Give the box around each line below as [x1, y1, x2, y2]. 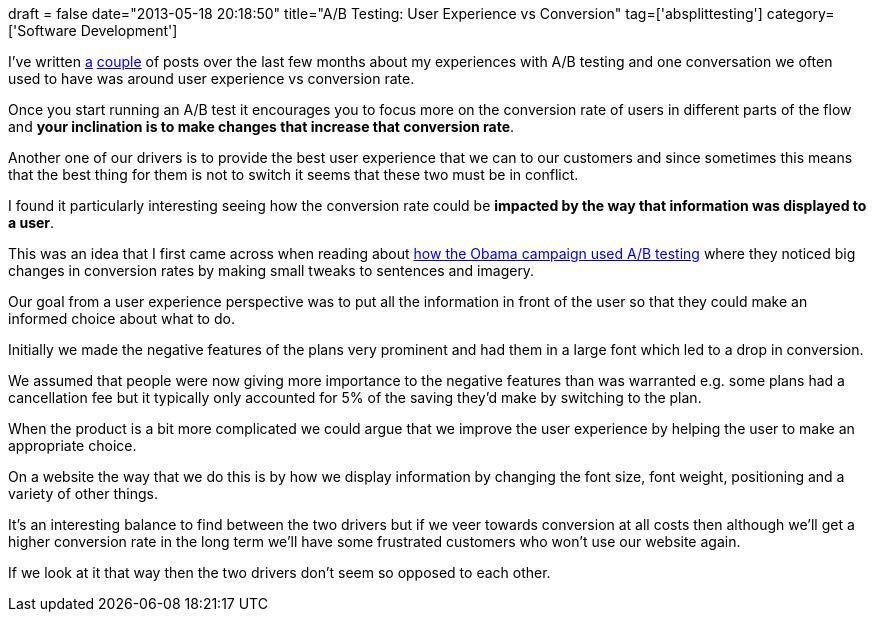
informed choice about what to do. [8, 310, 235, 327]
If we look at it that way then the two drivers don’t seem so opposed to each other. [8, 564, 551, 581]
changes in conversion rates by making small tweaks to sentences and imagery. [8, 262, 535, 279]
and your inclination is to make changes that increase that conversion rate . [8, 118, 515, 135]
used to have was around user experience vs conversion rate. [8, 70, 415, 87]
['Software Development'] [8, 22, 178, 39]
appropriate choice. [8, 437, 137, 454]
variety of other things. [8, 485, 158, 502]
